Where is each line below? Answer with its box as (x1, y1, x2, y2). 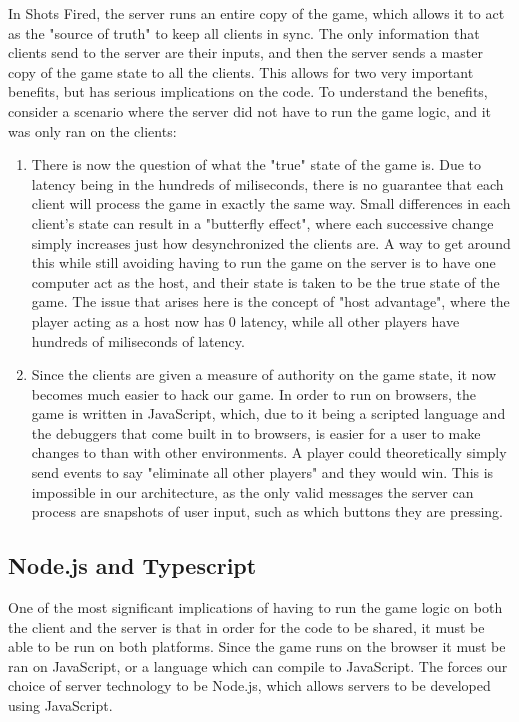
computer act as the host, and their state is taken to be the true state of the (31, 271, 500, 292)
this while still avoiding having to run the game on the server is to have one (31, 252, 496, 273)
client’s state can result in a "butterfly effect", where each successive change (31, 212, 494, 233)
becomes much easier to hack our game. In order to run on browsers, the (31, 383, 477, 404)
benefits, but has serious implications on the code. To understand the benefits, (8, 81, 488, 102)
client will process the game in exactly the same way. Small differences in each (31, 193, 511, 214)
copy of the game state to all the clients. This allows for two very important (8, 61, 474, 82)
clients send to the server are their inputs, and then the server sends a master (8, 42, 483, 63)
